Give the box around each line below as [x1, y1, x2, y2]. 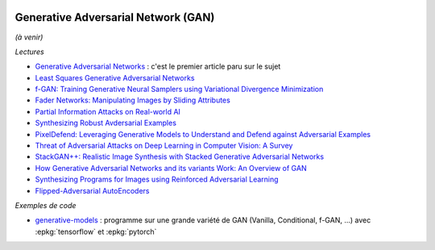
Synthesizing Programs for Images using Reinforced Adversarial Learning [35, 174, 279, 185]
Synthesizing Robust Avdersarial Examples [35, 118, 177, 128]
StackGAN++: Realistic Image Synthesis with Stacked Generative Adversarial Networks [35, 152, 325, 161]
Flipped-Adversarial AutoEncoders [35, 185, 150, 195]
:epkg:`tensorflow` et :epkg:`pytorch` [35, 227, 157, 236]
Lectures [14, 47, 44, 56]
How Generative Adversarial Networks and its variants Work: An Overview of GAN [35, 163, 307, 173]
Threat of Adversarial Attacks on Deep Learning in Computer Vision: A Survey [35, 141, 293, 151]
